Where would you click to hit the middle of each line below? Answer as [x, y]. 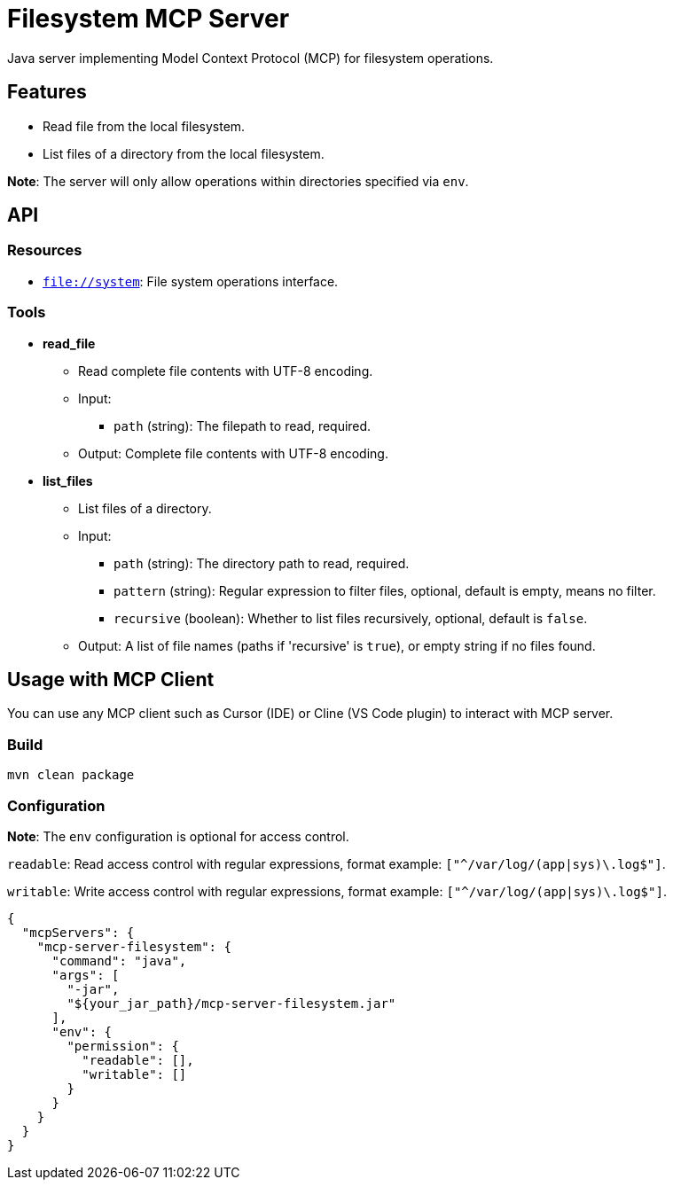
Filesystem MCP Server [149, 19]
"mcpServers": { [78, 932]
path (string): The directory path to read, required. [262, 563]
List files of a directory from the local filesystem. [184, 153]
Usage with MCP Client [111, 679]
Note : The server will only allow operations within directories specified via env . [238, 181]
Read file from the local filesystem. [144, 126]
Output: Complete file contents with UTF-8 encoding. [233, 453]
